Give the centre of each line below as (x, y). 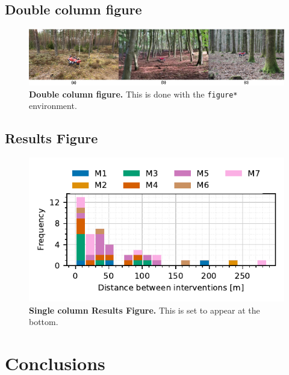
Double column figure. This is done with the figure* (133, 94)
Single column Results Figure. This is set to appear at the (144, 310)
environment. (53, 106)
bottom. (44, 322)
